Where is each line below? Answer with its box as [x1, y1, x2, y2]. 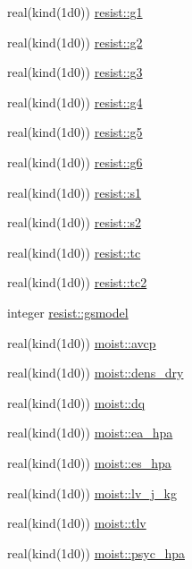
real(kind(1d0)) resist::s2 [7, 213, 142, 232]
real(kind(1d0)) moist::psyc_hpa [7, 543, 185, 562]
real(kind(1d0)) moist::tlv [7, 514, 146, 532]
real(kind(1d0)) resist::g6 [7, 152, 143, 171]
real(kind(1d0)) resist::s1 [7, 183, 142, 201]
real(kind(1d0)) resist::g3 [7, 63, 143, 81]
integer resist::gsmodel [7, 302, 129, 321]
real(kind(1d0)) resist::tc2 [7, 273, 147, 292]
